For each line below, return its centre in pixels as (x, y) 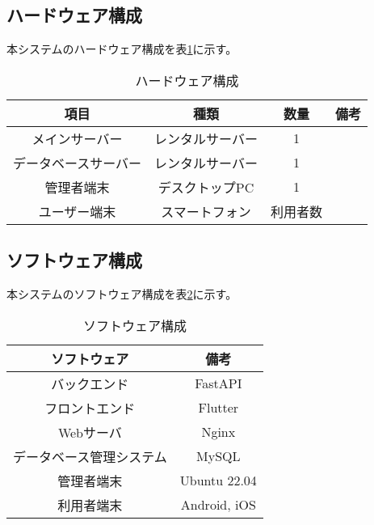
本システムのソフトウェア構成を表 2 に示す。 (122, 294)
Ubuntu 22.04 (218, 481)
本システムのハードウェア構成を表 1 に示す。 (122, 49)
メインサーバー (77, 138)
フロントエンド (90, 408)
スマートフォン (206, 211)
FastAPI (219, 383)
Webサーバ (90, 432)
